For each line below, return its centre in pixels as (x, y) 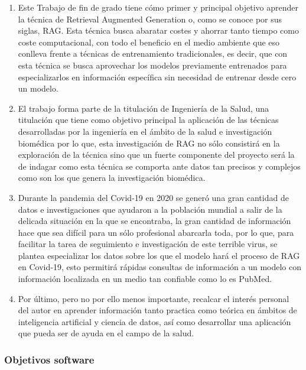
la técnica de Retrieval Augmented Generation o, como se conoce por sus (150, 19)
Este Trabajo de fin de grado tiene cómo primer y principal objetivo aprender (158, 7)
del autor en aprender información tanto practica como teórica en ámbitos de (157, 310)
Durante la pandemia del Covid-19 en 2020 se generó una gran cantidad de (153, 197)
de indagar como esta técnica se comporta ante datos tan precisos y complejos (159, 166)
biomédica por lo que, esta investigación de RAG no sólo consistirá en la (149, 143)
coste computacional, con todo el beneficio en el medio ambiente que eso (149, 42)
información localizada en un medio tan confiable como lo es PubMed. (145, 279)
